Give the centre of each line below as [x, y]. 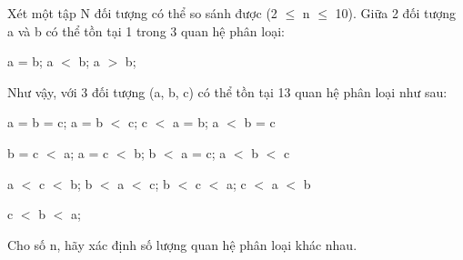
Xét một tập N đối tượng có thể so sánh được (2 [142, 13]
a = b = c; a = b [55, 122]
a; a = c [86, 152]
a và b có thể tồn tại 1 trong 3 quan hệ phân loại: [146, 30]
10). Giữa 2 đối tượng [395, 13]
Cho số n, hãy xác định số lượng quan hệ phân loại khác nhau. [182, 244]
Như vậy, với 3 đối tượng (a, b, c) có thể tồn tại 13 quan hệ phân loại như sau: [227, 91]
